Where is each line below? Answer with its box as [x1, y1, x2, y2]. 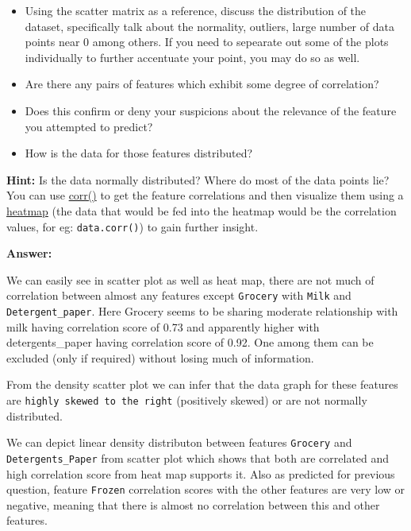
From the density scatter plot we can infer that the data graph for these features [6, 376, 398, 393]
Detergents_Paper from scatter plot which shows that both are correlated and [6, 449, 390, 466]
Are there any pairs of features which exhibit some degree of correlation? [25, 76, 379, 92]
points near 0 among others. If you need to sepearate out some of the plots [25, 33, 389, 50]
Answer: [6, 245, 52, 262]
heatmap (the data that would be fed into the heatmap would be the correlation [6, 202, 397, 219]
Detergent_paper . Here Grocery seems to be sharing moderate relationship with [6, 303, 398, 320]
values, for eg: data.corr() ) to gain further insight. [6, 218, 259, 234]
